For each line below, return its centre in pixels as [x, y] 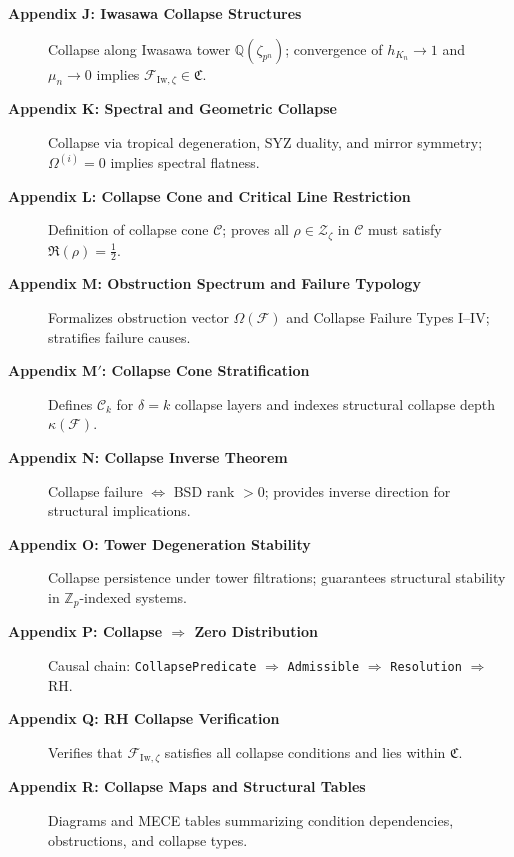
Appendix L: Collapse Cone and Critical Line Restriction [209, 195]
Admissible [323, 667]
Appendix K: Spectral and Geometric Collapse [172, 108]
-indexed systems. [133, 597]
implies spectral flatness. [185, 162]
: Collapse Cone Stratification [205, 370]
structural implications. [119, 510]
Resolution [426, 667]
